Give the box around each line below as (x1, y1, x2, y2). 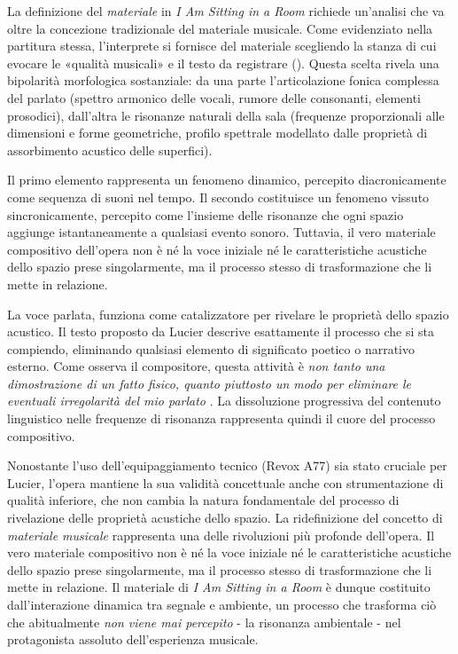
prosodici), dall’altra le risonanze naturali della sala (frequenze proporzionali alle (7, 106, 445, 124)
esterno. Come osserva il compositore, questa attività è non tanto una (7, 357, 385, 375)
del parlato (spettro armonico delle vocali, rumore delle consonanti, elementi (7, 88, 422, 106)
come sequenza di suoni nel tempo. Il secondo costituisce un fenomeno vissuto (7, 187, 430, 206)
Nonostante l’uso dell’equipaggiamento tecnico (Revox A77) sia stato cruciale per (7, 456, 447, 475)
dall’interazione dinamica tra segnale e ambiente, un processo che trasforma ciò (7, 595, 437, 613)
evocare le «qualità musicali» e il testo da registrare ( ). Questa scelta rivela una (7, 53, 439, 72)
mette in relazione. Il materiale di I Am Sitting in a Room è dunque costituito (7, 578, 431, 596)
